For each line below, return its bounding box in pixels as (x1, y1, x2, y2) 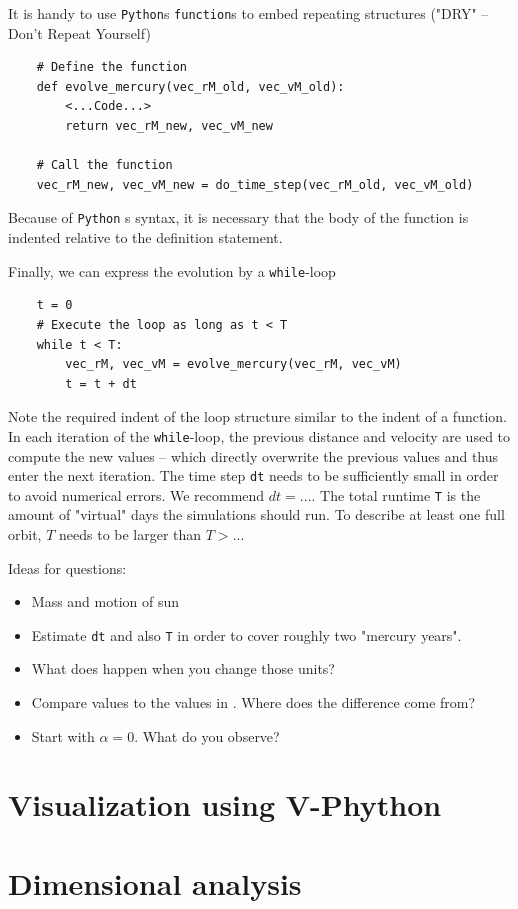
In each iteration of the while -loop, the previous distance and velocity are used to (8, 425, 511, 446)
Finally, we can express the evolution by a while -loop (8, 260, 336, 281)
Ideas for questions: (8, 557, 127, 578)
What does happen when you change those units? (31, 658, 335, 679)
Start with (31, 725, 95, 746)
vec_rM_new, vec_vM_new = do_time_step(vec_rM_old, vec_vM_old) (36, 177, 474, 192)
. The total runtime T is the (311, 484, 481, 505)
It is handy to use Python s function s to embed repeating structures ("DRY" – (8, 3, 489, 23)
